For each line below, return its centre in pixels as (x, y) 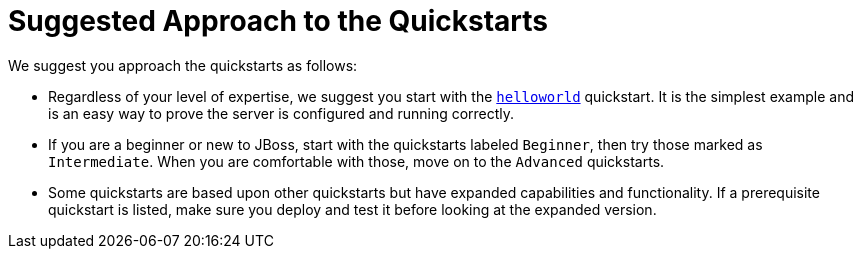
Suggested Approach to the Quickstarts (278, 21)
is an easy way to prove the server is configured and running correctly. (281, 113)
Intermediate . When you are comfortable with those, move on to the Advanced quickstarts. (356, 161)
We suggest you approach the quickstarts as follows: (183, 65)
